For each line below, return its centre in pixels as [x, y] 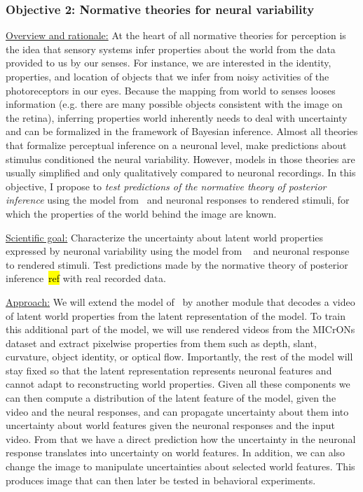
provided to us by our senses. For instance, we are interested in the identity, [169, 63]
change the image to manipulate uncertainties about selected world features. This [180, 466]
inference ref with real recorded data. [86, 278]
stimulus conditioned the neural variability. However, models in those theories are [180, 159]
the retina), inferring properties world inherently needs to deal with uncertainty [177, 117]
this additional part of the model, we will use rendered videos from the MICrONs [180, 329]
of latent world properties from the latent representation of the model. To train [176, 315]
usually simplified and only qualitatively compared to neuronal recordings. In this [181, 173]
